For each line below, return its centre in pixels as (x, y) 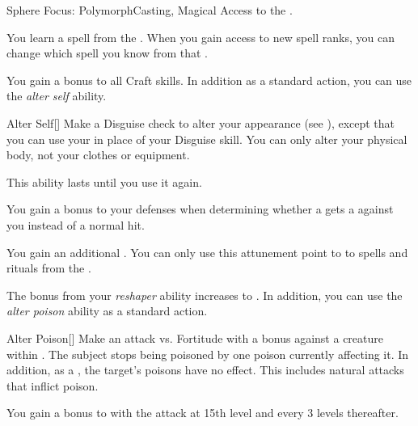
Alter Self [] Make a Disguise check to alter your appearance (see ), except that (201, 122)
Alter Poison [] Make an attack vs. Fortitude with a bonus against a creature (195, 337)
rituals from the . (49, 268)
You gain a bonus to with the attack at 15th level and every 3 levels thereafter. (203, 413)
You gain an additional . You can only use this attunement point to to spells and (207, 252)
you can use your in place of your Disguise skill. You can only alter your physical (207, 139)
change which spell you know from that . (108, 53)
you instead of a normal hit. (76, 224)
